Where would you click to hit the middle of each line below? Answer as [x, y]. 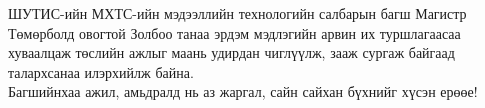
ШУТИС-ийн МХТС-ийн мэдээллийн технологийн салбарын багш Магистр [237, 13]
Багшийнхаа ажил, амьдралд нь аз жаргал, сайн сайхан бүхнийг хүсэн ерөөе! [243, 91]
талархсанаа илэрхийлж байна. [101, 71]
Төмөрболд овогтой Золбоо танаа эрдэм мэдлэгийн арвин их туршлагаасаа [234, 32]
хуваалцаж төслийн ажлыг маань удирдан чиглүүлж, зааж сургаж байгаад [231, 52]
